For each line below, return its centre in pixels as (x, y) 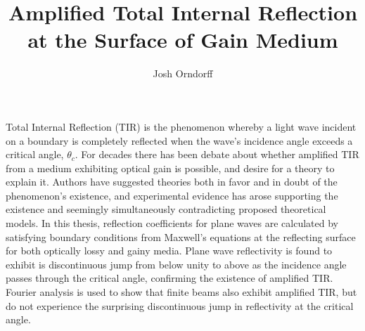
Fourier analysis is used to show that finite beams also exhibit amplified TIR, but (181, 292)
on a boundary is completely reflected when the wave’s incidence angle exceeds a (179, 140)
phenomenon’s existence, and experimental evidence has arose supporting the (172, 195)
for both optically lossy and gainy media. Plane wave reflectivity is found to (169, 251)
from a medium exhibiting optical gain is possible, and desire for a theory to (170, 168)
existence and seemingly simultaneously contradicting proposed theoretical (166, 209)
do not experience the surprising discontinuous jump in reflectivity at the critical (180, 305)
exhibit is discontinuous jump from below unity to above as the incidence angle (176, 264)
